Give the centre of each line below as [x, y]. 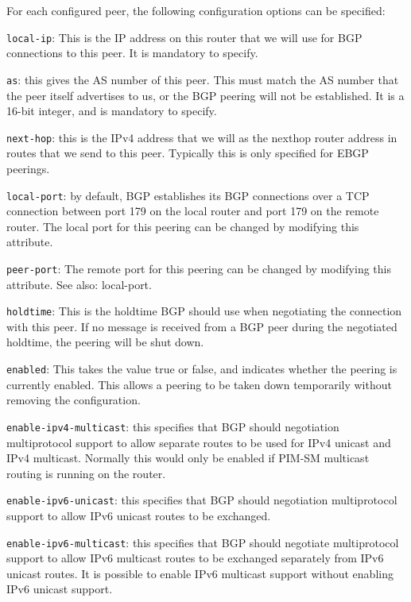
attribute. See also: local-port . [79, 284]
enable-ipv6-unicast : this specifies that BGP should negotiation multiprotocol [202, 500]
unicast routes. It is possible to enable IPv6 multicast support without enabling [200, 573]
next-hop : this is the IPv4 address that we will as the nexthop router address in [202, 137]
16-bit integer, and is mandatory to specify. [112, 111]
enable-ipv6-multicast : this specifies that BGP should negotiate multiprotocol [203, 542]
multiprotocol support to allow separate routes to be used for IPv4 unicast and [199, 442]
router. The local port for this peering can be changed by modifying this [183, 226]
